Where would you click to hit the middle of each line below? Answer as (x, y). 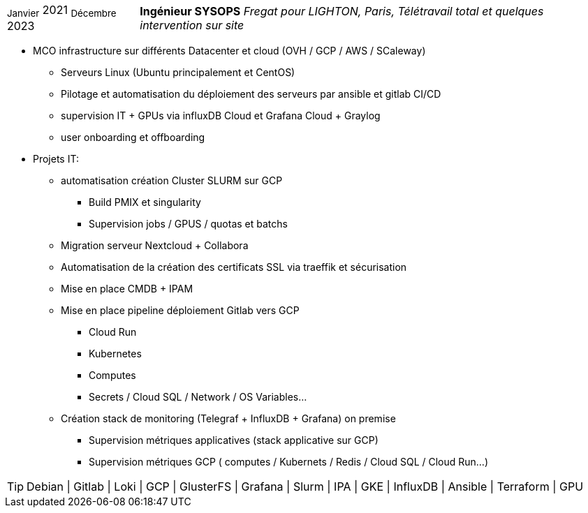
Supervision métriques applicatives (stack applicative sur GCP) (234, 440)
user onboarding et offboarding (133, 137)
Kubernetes (115, 354)
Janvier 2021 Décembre (62, 11)
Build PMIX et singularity (145, 202)
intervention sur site (192, 25)
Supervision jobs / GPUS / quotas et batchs (188, 224)
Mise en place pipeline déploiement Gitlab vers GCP (180, 311)
